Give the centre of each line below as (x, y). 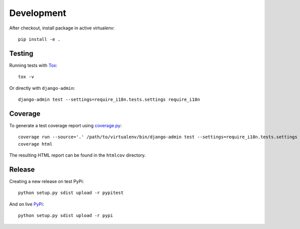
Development (38, 13)
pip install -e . (39, 39)
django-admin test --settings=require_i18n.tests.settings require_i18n (109, 100)
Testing (21, 53)
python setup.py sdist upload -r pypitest (71, 193)
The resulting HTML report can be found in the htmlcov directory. (77, 155)
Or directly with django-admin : (42, 88)
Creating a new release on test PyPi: (47, 181)
